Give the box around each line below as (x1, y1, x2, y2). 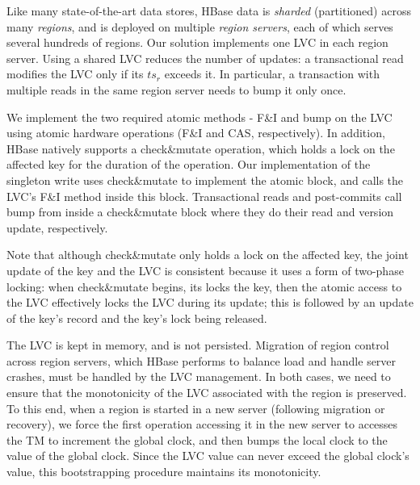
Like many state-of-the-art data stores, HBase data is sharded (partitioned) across (6, 2, 411, 19)
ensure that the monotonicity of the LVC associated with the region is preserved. (6, 384, 407, 401)
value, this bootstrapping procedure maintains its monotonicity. (6, 463, 321, 480)
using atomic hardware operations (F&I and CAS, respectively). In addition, (6, 124, 385, 141)
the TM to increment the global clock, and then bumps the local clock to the (6, 431, 388, 448)
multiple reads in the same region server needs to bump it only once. (6, 81, 346, 98)
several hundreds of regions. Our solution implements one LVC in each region (6, 34, 388, 51)
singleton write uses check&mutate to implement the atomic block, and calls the (6, 171, 404, 188)
